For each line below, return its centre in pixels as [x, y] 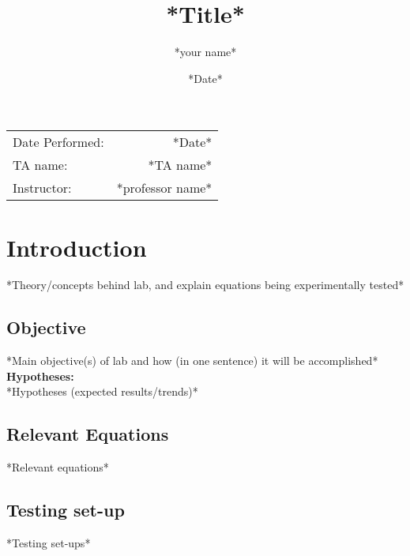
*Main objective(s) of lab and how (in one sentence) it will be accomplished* [192, 361]
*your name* [205, 52]
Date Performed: [58, 142]
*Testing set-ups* [49, 543]
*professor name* [164, 188]
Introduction [77, 247]
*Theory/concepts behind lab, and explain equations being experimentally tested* [205, 285]
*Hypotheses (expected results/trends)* [102, 391]
